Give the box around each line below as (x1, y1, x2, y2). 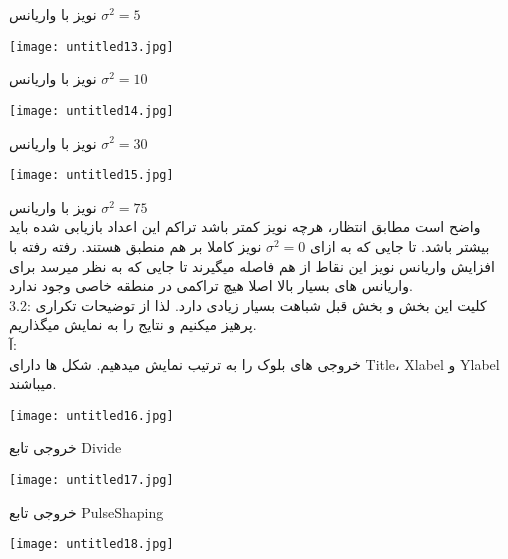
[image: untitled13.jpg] (9, 39, 174, 54)
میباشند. (9, 373, 57, 394)
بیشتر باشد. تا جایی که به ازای (310, 235, 490, 256)
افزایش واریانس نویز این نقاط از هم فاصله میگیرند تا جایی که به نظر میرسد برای (9, 255, 495, 276)
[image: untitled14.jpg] (9, 103, 174, 118)
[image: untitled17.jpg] (9, 472, 174, 487)
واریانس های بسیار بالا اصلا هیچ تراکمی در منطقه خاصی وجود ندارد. (9, 275, 413, 296)
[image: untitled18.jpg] (9, 537, 174, 552)
